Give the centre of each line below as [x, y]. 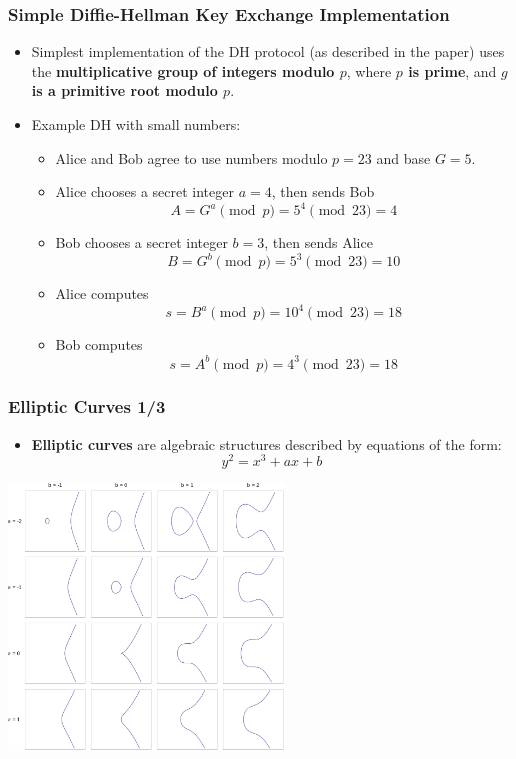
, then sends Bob [323, 191]
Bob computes [99, 344]
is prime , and [452, 70]
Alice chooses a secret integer [144, 191]
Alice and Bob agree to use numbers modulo [191, 157]
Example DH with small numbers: [136, 124]
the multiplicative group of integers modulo [183, 70]
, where [369, 70]
